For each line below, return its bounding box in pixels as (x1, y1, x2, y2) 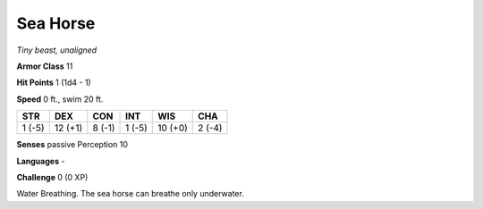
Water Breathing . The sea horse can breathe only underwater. (16, 188, 245, 199)
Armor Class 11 (16, 61, 73, 71)
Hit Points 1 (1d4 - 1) (16, 77, 91, 88)
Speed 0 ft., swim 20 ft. (16, 94, 104, 104)
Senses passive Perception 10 (16, 139, 129, 150)
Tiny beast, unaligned (16, 45, 97, 55)
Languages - (16, 155, 65, 166)
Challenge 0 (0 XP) (16, 171, 89, 182)
